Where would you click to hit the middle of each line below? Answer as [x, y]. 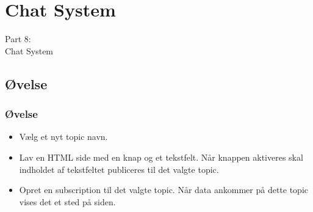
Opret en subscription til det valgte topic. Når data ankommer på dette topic [164, 190]
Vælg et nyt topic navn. [63, 137]
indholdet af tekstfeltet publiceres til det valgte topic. [119, 169]
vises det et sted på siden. [67, 201]
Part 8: [18, 39]
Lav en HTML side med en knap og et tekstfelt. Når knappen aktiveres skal [161, 157]
